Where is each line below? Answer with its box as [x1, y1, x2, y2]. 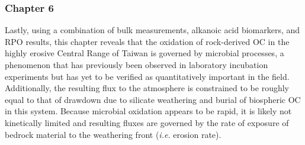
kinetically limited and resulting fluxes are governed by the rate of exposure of [5, 116, 289, 128]
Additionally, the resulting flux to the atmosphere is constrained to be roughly [5, 82, 290, 94]
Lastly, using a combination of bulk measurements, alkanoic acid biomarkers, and [5, 24, 300, 36]
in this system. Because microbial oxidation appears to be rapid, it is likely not [5, 105, 292, 117]
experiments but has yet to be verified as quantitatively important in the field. [5, 70, 290, 82]
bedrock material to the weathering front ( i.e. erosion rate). [5, 128, 221, 140]
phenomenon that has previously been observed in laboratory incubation [5, 59, 268, 70]
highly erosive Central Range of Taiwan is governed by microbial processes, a [5, 47, 284, 59]
